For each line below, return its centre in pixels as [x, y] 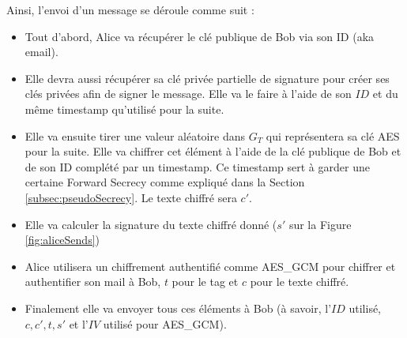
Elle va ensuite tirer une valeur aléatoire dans [135, 135]
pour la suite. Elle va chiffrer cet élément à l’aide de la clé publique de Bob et [213, 151]
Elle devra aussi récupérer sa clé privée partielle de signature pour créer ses [207, 78]
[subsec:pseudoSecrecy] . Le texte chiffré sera [131, 197]
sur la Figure [320, 224]
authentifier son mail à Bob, [93, 282]
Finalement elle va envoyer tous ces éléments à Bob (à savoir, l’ [178, 308]
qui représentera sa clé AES [333, 135]
